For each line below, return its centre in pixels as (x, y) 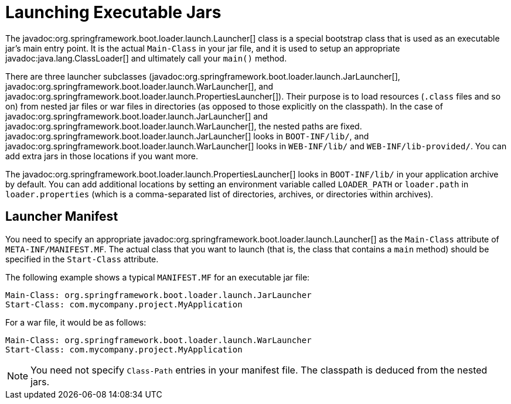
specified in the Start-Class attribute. (82, 259)
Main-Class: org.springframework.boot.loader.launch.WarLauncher (159, 340)
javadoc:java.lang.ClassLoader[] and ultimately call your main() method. (146, 58)
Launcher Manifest (62, 217)
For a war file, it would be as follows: (76, 322)
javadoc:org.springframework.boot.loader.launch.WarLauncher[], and (139, 86)
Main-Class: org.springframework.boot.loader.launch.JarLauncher (159, 295)
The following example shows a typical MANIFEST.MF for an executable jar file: (158, 277)
